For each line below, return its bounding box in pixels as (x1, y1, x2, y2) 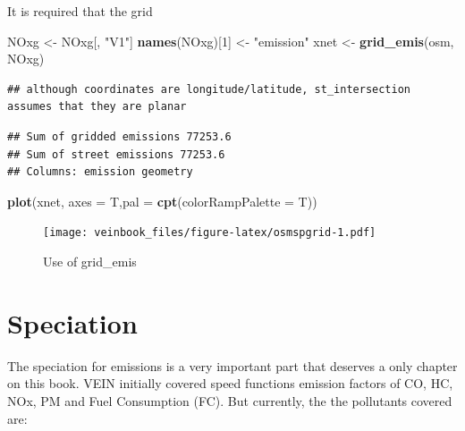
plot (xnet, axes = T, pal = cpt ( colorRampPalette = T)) (7, 191, 317, 210)
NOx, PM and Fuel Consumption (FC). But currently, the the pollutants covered (7, 391, 452, 410)
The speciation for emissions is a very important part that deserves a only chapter (7, 356, 458, 375)
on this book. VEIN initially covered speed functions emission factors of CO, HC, (7, 374, 453, 393)
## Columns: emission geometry (7, 165, 193, 179)
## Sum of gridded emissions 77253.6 (7, 130, 232, 143)
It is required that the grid (7, 2, 153, 20)
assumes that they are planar (7, 100, 187, 114)
